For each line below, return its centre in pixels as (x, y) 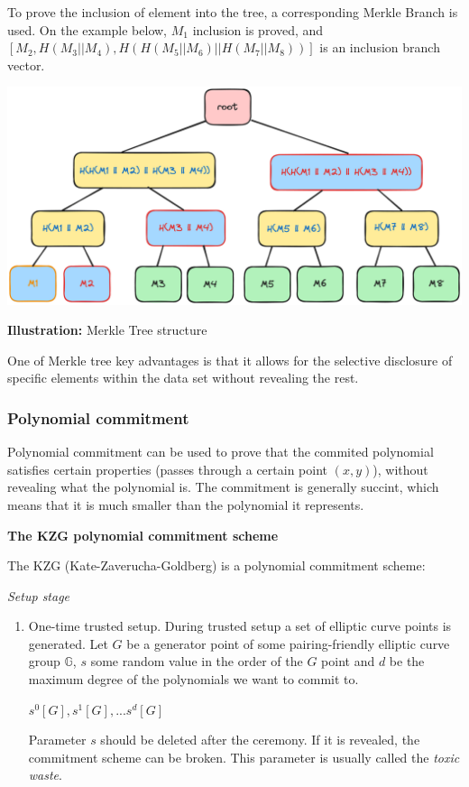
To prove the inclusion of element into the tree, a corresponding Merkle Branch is (233, 12)
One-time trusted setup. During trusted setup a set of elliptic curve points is (240, 626)
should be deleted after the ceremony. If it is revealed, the (260, 740)
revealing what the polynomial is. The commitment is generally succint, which (223, 487)
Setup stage (39, 595)
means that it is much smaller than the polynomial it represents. (186, 504)
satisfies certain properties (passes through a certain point (168, 469)
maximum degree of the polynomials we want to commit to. (193, 679)
